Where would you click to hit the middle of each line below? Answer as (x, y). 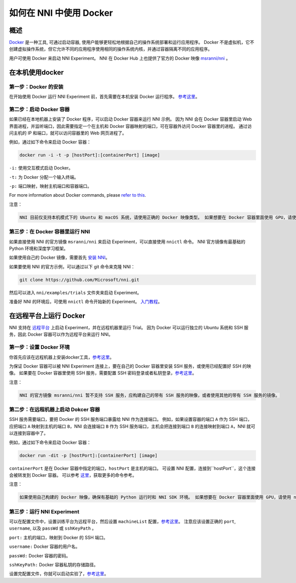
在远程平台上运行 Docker (47, 315)
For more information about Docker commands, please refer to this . (78, 195)
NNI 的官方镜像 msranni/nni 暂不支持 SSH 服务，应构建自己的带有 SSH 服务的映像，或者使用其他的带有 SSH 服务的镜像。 (150, 395)
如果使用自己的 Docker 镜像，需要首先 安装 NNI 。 (59, 257)
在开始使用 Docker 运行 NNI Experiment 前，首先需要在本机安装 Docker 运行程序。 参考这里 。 (104, 97)
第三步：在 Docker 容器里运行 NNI (50, 232)
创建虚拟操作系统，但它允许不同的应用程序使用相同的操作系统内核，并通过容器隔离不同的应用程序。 (111, 49)
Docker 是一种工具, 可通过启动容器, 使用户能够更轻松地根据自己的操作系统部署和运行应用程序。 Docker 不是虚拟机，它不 (132, 42)
